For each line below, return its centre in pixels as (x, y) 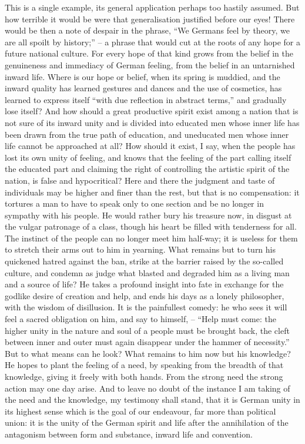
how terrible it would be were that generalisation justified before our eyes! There (150, 19)
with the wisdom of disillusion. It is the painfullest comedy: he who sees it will (146, 307)
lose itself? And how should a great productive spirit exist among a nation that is (152, 111)
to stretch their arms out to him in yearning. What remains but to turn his (140, 249)
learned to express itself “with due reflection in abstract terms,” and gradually (146, 99)
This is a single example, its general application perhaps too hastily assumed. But (152, 7)
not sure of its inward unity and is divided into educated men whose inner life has (152, 122)
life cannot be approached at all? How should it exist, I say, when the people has (150, 146)
